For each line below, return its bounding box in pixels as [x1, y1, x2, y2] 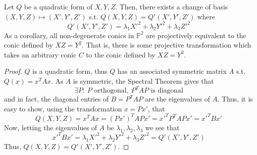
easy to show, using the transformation [4, 103, 122, 113]
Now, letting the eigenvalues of [4, 122, 97, 132]
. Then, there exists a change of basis [115, 1, 228, 11]
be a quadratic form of [24, 1, 93, 11]
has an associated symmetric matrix [117, 66, 227, 76]
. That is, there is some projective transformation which [82, 40, 251, 50]
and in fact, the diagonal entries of [4, 94, 109, 104]
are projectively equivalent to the [146, 30, 247, 40]
